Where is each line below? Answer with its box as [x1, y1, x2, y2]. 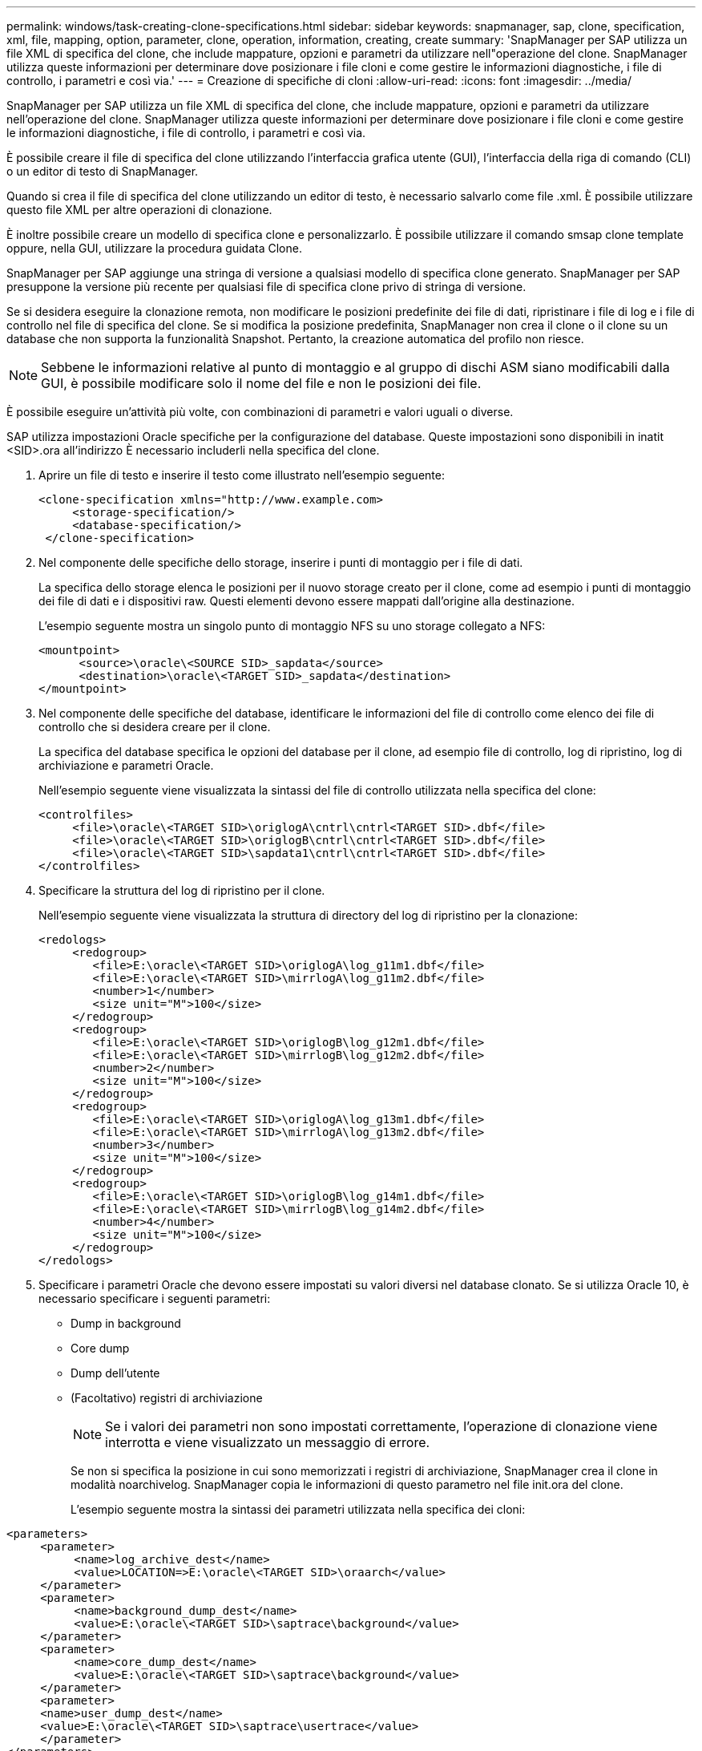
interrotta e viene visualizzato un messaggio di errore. [105, 1434, 430, 1450]
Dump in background [71, 1316, 181, 1330]
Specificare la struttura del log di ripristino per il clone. [38, 884, 325, 897]
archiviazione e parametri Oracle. [38, 758, 214, 772]
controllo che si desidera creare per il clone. [38, 720, 271, 734]
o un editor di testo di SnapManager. [6, 164, 199, 178]
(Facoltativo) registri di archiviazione [71, 1391, 263, 1405]
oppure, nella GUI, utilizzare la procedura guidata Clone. [6, 241, 302, 255]
